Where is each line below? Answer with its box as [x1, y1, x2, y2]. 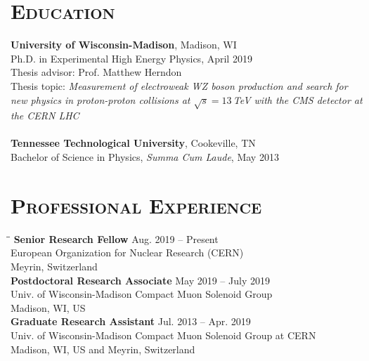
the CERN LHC [11, 108, 79, 123]
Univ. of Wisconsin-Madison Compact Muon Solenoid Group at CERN [11, 327, 316, 342]
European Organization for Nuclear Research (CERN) [11, 245, 244, 260]
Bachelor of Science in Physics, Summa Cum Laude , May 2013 [11, 150, 279, 164]
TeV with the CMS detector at [233, 92, 363, 107]
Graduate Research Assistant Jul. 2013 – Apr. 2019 [11, 314, 251, 329]
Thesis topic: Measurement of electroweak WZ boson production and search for [11, 78, 348, 93]
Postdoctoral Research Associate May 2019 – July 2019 [11, 273, 270, 287]
